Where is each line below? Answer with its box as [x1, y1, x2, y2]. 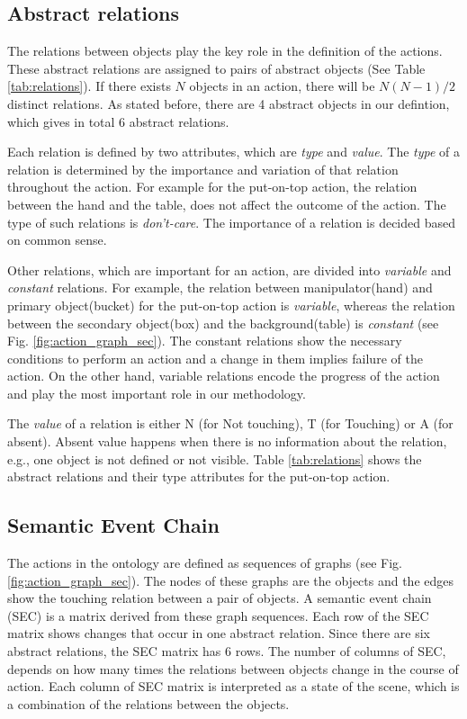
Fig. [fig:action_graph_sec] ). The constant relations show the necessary [7, 331, 402, 350]
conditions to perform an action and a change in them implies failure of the [7, 348, 423, 367]
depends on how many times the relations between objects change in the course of [7, 659, 459, 678]
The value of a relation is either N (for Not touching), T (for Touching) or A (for [7, 414, 454, 433]
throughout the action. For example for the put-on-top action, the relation [7, 177, 418, 196]
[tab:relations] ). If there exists [7, 76, 171, 95]
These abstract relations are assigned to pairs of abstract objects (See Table [7, 58, 426, 77]
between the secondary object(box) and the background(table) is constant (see [7, 313, 439, 332]
